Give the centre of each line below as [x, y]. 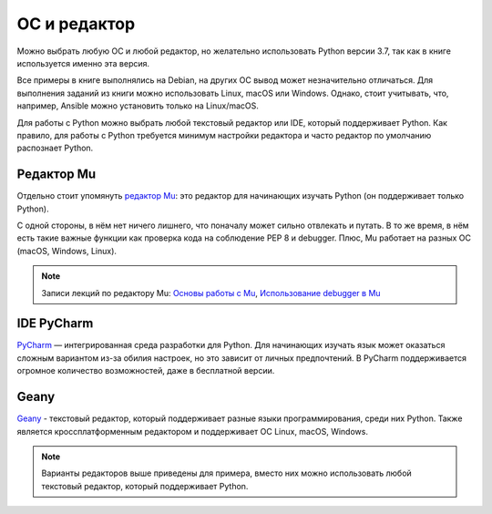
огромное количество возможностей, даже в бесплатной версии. [146, 371]
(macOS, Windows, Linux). [67, 251]
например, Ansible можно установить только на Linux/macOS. [138, 106]
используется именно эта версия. [83, 63]
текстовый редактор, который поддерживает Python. [145, 486]
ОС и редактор [76, 24]
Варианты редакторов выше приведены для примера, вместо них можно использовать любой [226, 473]
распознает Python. [55, 148]
